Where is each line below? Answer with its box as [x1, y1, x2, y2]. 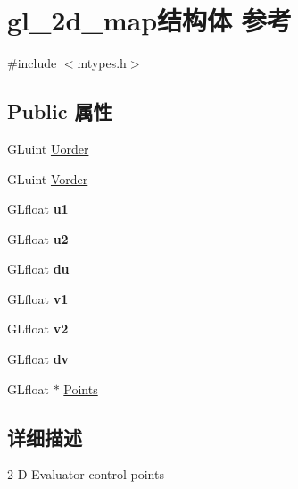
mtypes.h [77, 54, 127, 72]
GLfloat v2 [7, 319, 69, 338]
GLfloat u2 [7, 229, 69, 248]
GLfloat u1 [7, 199, 69, 218]
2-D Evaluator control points [7, 465, 164, 484]
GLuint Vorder [7, 169, 88, 188]
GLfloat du [7, 259, 70, 278]
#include [7, 54, 57, 72]
